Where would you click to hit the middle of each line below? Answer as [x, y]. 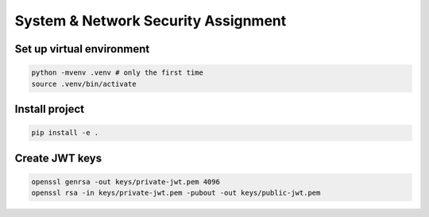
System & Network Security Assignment [151, 21]
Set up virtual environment [82, 49]
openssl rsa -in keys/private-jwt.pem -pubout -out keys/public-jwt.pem [176, 193]
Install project [50, 108]
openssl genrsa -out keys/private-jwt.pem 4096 [126, 182]
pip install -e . [65, 133]
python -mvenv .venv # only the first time [118, 73]
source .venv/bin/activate [84, 84]
